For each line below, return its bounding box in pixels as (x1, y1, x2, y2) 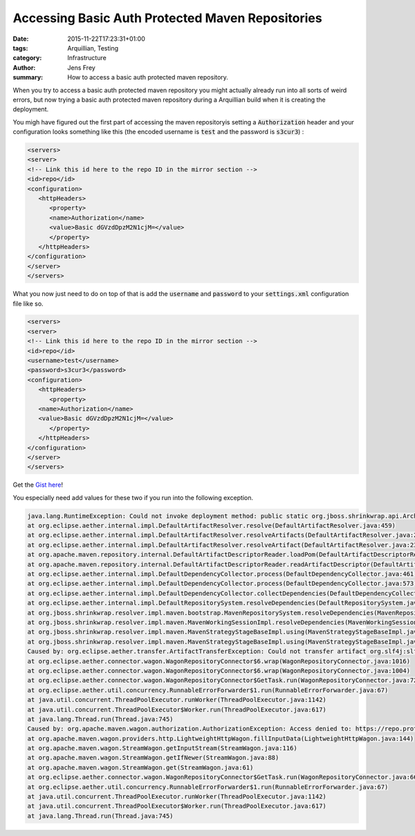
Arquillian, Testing (67, 44, 119, 52)
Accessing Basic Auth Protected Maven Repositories (12, 10, 322, 26)
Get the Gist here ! (12, 481, 64, 489)
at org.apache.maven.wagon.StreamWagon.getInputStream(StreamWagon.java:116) (27, 744, 297, 752)
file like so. (12, 299, 44, 308)
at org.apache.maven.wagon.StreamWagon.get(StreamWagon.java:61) (27, 763, 254, 771)
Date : (12, 35, 29, 43)
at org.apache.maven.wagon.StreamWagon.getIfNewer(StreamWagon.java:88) (27, 754, 279, 762)
